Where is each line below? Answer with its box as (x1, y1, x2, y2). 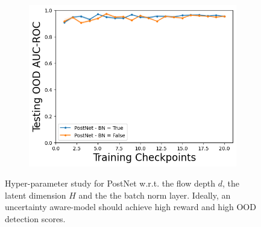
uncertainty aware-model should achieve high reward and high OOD (5, 200, 256, 213)
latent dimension (5, 188, 66, 201)
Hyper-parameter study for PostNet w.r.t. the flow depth (5, 177, 216, 190)
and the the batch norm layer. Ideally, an (78, 188, 231, 201)
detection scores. (5, 212, 66, 225)
